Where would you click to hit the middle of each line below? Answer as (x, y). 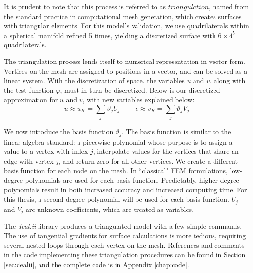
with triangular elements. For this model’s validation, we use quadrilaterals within (126, 26)
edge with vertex (29, 160)
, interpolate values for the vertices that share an (166, 151)
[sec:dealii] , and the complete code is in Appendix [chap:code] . (97, 264)
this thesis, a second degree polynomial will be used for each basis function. (117, 199)
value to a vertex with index (46, 151)
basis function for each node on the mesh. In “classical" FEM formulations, (116, 170)
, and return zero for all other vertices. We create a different (148, 160)
